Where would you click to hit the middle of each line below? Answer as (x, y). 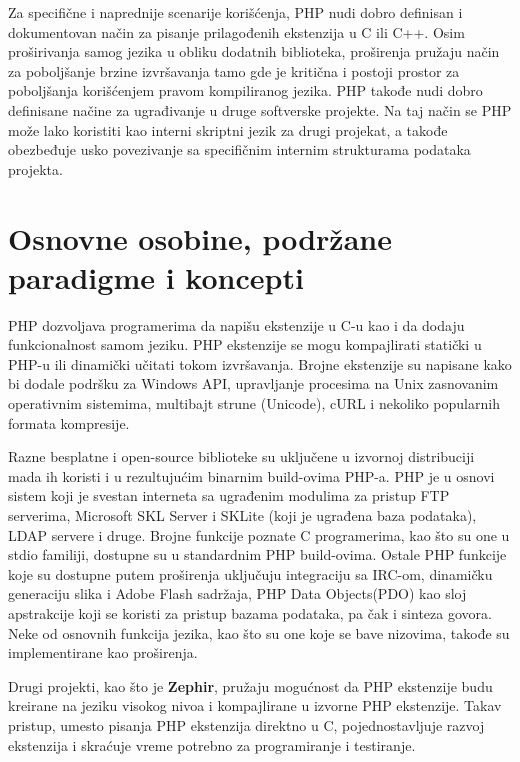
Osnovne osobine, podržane (200, 237)
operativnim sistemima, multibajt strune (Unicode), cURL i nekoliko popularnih (254, 403)
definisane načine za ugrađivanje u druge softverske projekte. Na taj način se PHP (260, 109)
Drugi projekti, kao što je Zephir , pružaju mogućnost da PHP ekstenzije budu (250, 685)
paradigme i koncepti (156, 276)
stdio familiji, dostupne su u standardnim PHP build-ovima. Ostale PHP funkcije (257, 554)
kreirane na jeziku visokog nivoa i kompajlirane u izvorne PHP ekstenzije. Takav (255, 705)
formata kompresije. (69, 422)
